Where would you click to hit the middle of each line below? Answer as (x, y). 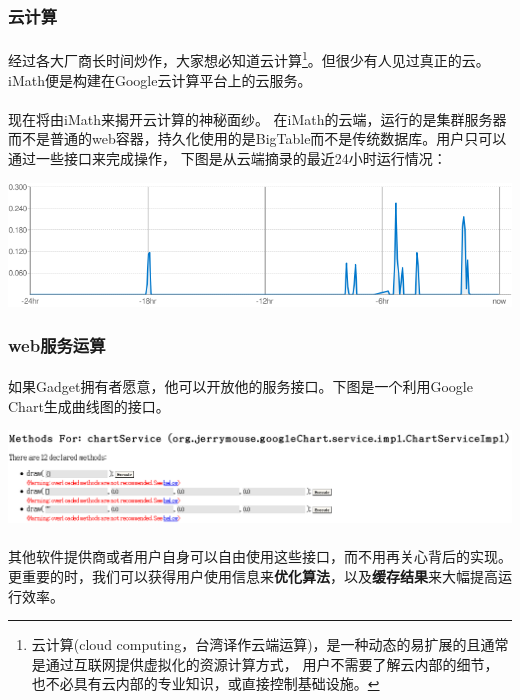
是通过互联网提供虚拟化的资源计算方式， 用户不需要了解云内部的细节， (265, 663)
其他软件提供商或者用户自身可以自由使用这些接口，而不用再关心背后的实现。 (260, 556)
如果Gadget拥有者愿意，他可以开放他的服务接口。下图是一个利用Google (240, 386)
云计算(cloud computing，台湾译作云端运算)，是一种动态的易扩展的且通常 (270, 644)
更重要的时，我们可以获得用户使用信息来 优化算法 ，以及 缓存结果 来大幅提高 (253, 575)
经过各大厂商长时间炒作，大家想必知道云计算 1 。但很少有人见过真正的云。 (249, 59)
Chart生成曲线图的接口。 (89, 405)
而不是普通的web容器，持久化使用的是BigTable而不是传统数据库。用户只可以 (257, 138)
